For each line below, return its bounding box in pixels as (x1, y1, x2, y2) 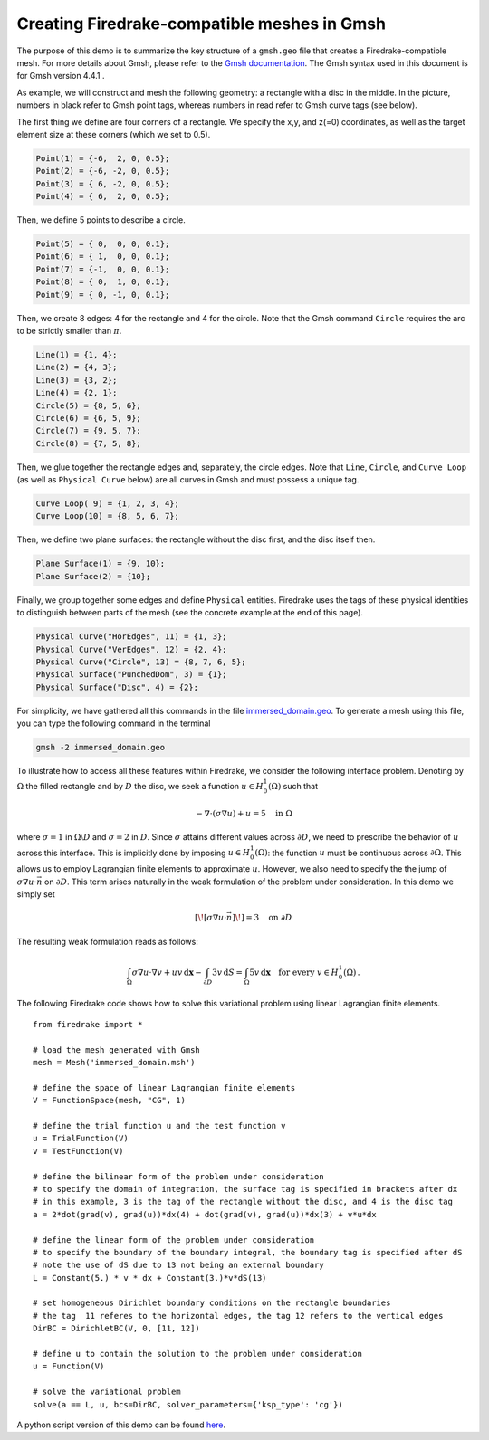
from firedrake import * (33, 1019, 143, 1029)
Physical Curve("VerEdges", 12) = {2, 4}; (35, 644, 227, 654)
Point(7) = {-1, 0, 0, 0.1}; (35, 263, 170, 274)
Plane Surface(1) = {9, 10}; (35, 558, 166, 569)
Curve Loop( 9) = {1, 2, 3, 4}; (35, 499, 180, 509)
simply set (16, 888, 56, 900)
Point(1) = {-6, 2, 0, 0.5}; (35, 153, 170, 163)
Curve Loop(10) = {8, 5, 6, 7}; (35, 511, 180, 521)
